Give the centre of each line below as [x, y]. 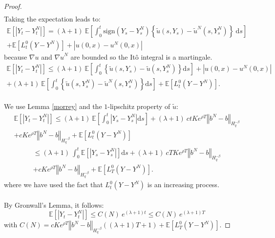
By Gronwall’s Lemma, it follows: [54, 205]
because [16, 56]
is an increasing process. [183, 184]
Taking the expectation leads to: [52, 19]
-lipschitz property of [139, 106]
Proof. [13, 6]
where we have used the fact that [53, 184]
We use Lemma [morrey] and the [53, 106]
